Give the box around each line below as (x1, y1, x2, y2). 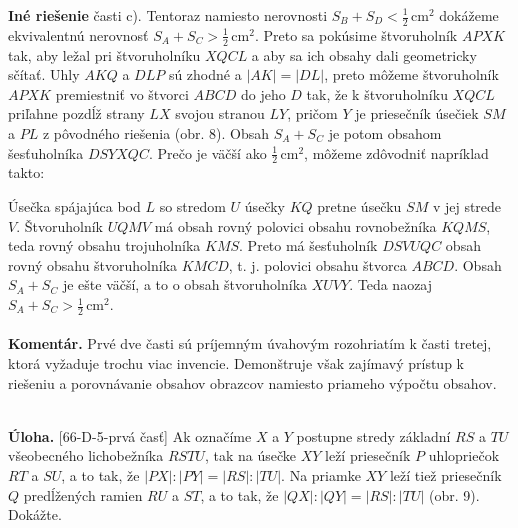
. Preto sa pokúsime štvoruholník (254, 24, 458, 45)
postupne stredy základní (296, 425, 451, 446)
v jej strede (432, 196, 502, 217)
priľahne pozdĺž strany (8, 103, 145, 124)
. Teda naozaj (349, 274, 433, 295)
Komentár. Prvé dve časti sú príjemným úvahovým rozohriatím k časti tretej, (8, 333, 492, 354)
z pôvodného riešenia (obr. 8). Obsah (42, 123, 270, 144)
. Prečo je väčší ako (148, 142, 267, 163)
